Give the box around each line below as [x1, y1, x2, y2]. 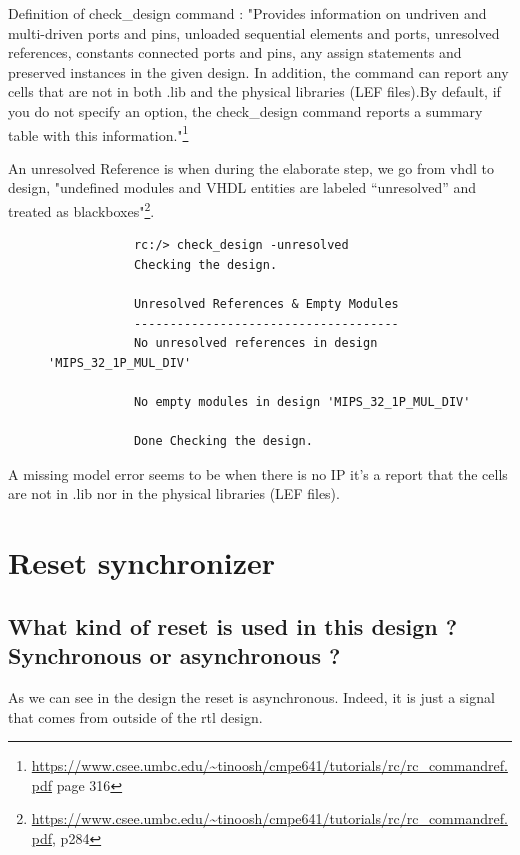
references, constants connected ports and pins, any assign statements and [8, 42, 462, 63]
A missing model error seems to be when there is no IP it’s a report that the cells [8, 463, 508, 484]
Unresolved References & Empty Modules [133, 297, 399, 312]
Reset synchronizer [8, 542, 276, 583]
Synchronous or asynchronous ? [8, 640, 341, 671]
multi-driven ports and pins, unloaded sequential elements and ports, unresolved [8, 22, 500, 43]
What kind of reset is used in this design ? [8, 610, 458, 641]
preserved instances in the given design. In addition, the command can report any [8, 61, 509, 82]
